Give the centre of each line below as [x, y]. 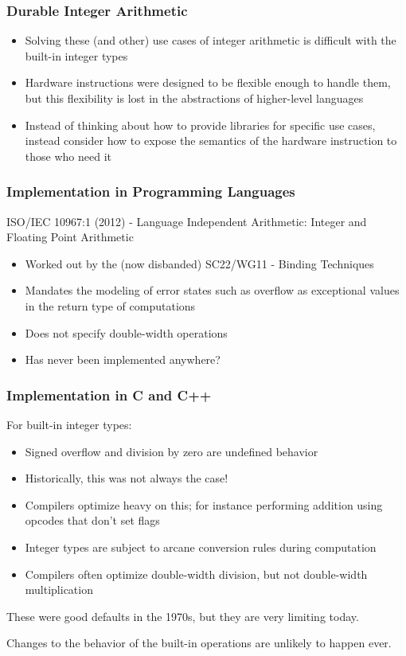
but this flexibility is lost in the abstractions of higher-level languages [194, 98]
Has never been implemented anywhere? [123, 359]
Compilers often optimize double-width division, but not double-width [196, 574]
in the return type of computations [110, 305]
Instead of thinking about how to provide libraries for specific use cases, [200, 125]
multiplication [59, 590]
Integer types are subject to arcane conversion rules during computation [201, 547]
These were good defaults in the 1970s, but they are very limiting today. [183, 616]
